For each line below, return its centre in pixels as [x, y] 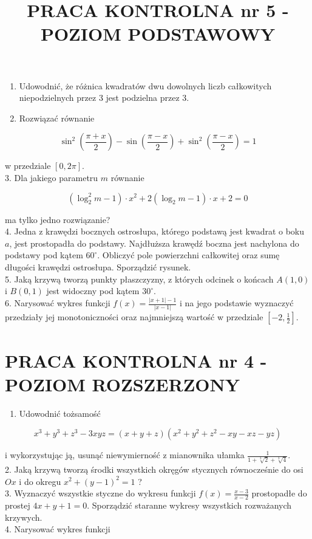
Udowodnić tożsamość [60, 413]
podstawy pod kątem [44, 255]
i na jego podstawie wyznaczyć [237, 303]
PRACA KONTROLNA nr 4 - [136, 360]
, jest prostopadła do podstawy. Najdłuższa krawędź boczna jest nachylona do [154, 243]
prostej [18, 505]
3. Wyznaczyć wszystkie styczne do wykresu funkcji [100, 493]
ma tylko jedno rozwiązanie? [58, 219]
